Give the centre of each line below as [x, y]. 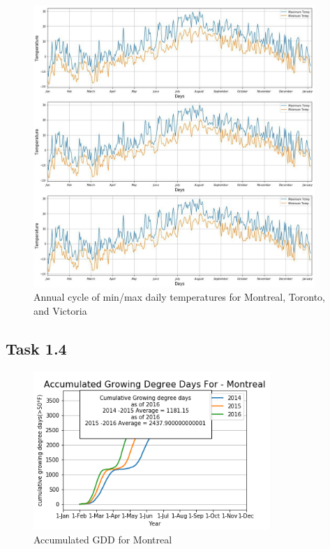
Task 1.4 [36, 348]
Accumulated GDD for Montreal [103, 539]
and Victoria [60, 310]
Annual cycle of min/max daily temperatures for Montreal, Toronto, [179, 297]
